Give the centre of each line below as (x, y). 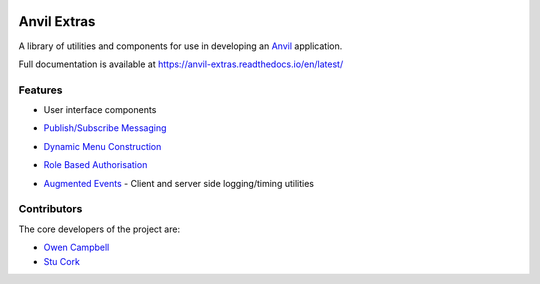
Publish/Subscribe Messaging (105, 128)
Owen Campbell (76, 247)
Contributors (50, 209)
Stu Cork (61, 261)
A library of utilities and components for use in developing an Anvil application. (180, 46)
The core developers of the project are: (99, 229)
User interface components (100, 110)
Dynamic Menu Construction (102, 146)
